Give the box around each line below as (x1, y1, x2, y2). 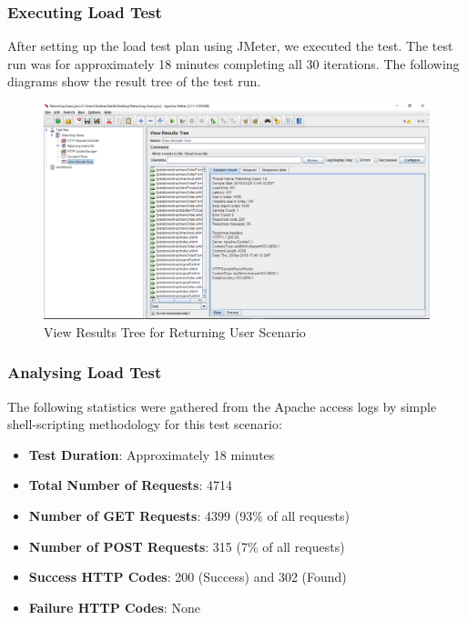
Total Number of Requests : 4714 (28, 475, 233, 495)
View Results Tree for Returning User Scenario (44, 322, 306, 341)
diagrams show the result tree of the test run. (7, 72, 261, 91)
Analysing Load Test (7, 361, 162, 384)
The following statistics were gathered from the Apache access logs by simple (7, 396, 437, 415)
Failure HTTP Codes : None (28, 597, 200, 616)
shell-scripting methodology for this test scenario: (7, 415, 282, 434)
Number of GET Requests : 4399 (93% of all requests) (28, 506, 350, 525)
